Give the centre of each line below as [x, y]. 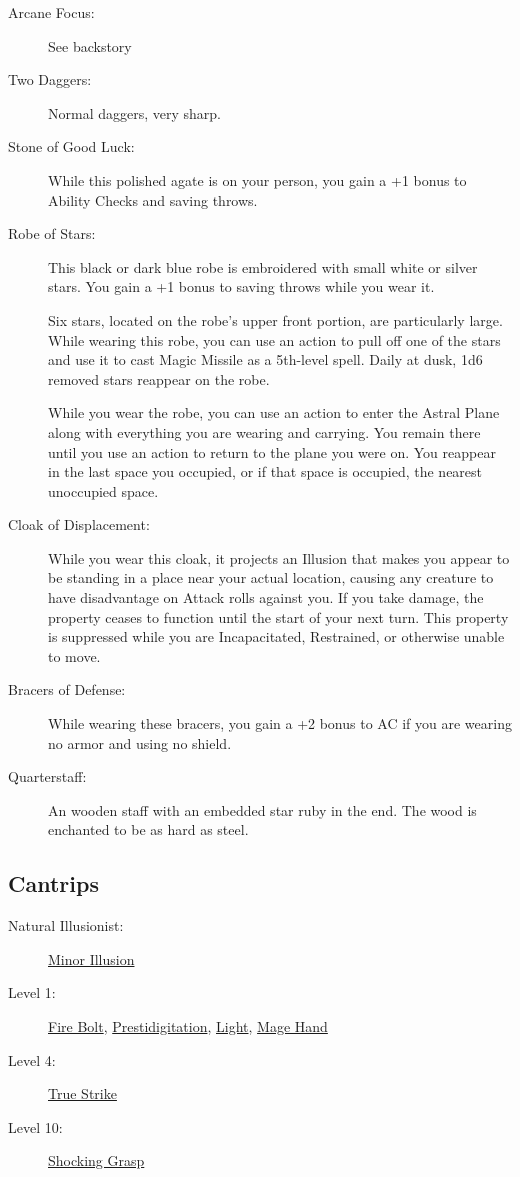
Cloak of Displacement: [79, 524]
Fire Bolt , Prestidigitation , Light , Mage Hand [188, 1025]
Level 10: [35, 1126]
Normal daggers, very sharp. [134, 112]
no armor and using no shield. [140, 742]
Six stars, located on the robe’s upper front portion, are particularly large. [275, 319]
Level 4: [32, 1059]
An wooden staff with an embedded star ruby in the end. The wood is [262, 809]
